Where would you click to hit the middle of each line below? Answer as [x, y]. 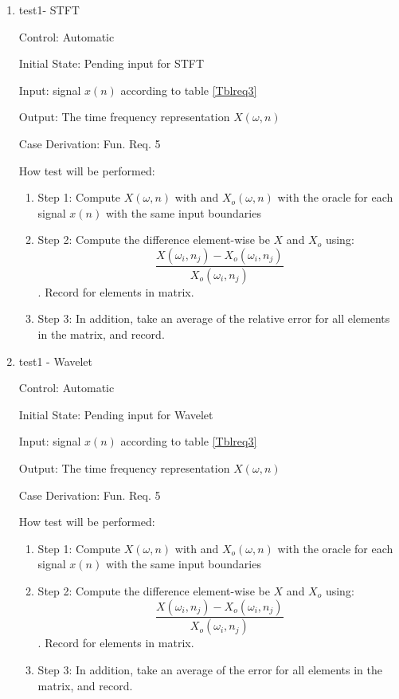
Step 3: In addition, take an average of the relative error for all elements [214, 318]
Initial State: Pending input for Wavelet [116, 414]
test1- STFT [49, 10]
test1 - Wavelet [56, 361]
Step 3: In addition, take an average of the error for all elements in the [210, 670]
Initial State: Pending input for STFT [111, 63]
